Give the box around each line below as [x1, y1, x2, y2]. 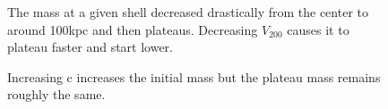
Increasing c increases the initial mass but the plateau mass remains [7, 67, 381, 86]
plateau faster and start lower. [7, 38, 173, 56]
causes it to [287, 20, 349, 38]
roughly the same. [7, 85, 106, 104]
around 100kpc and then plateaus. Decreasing [7, 20, 258, 38]
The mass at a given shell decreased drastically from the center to [7, 3, 368, 21]
